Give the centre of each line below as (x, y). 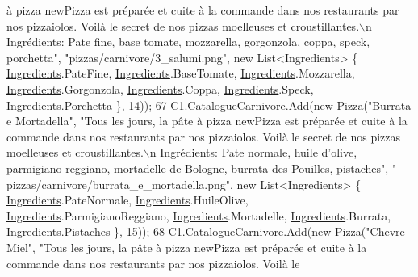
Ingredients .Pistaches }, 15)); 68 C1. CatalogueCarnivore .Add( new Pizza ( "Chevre (206, 231)
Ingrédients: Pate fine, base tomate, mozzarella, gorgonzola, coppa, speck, (188, 42)
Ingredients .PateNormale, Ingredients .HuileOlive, (127, 200)
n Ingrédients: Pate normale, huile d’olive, (253, 152)
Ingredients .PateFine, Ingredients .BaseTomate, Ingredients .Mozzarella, (181, 73)
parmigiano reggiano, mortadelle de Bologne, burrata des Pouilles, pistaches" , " (202, 168)
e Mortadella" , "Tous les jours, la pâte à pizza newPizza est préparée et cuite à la (207, 121)
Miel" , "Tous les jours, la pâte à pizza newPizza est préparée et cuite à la (187, 247)
